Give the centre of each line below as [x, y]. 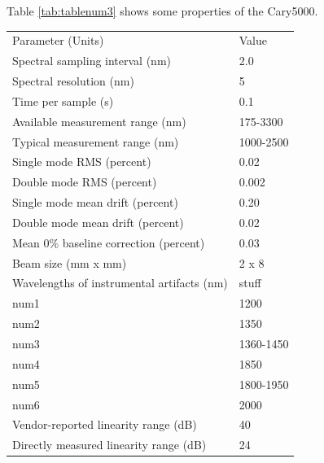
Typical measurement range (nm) [96, 141]
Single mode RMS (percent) [82, 162]
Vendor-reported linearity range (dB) [105, 424]
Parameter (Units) [58, 40]
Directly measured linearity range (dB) [109, 445]
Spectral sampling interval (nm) [92, 61]
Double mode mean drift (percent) [98, 222]
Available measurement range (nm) [99, 121]
